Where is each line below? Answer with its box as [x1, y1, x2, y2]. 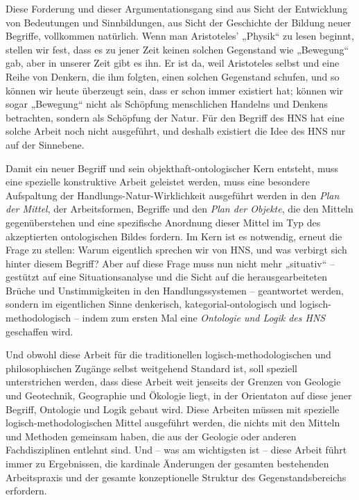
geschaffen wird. [6, 324, 73, 338]
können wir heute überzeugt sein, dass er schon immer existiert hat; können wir [6, 83, 344, 97]
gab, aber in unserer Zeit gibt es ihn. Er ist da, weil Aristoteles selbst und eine [6, 56, 340, 70]
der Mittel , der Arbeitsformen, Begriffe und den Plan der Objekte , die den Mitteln [6, 201, 353, 216]
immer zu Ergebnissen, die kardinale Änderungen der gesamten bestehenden [6, 456, 329, 470]
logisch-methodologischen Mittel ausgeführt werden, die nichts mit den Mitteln [6, 415, 340, 430]
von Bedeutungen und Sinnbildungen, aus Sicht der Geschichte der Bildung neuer [6, 15, 351, 29]
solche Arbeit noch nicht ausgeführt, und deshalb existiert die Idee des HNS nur [6, 124, 346, 138]
